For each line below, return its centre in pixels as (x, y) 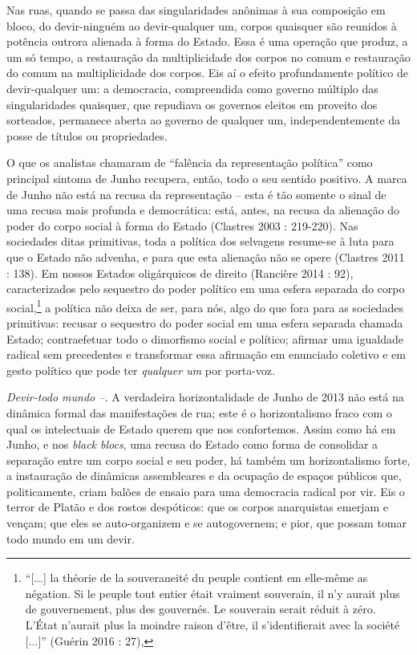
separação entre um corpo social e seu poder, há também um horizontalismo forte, (208, 460)
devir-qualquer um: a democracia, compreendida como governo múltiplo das (192, 88)
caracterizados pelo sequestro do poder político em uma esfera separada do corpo (206, 289)
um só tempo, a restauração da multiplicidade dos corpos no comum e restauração (208, 57)
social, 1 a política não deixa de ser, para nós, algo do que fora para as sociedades (205, 306)
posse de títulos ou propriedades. (87, 135)
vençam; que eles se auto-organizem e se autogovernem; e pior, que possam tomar (206, 523)
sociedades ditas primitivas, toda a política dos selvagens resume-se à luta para (200, 241)
